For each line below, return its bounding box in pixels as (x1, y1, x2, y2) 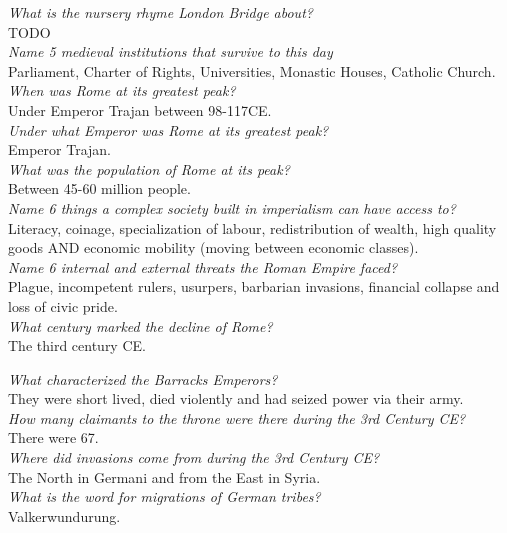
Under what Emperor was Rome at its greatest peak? (8, 119, 329, 140)
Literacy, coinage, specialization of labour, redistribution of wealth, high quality (8, 217, 497, 238)
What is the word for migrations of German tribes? (8, 486, 321, 507)
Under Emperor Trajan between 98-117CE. (8, 99, 272, 120)
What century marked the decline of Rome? (8, 315, 273, 336)
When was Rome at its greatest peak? (8, 80, 236, 101)
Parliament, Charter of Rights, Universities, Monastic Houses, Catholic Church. (8, 60, 496, 81)
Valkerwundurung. (8, 505, 121, 526)
